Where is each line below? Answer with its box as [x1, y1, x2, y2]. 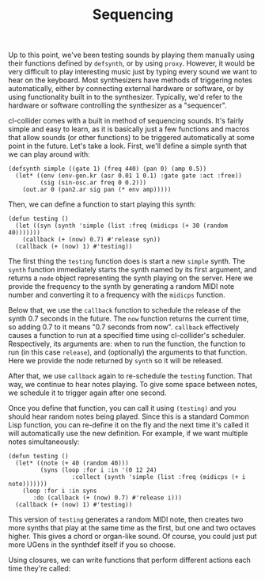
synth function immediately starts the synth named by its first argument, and [8, 265, 257, 275]
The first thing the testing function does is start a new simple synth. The [8, 256, 245, 266]
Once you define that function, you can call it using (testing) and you [8, 404, 237, 413]
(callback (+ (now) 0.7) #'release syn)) [22, 236, 161, 244]
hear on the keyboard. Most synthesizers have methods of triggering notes [8, 75, 253, 85]
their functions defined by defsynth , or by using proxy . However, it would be [8, 59, 256, 68]
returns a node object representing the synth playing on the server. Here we [8, 273, 253, 283]
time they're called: [8, 564, 71, 573]
